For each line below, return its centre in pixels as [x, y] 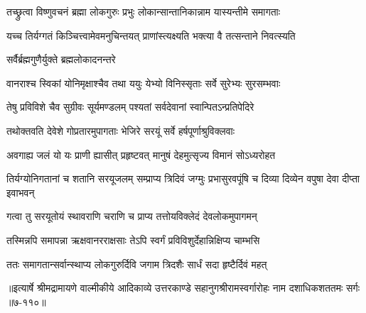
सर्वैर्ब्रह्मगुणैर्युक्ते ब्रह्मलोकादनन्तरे [61, 59]
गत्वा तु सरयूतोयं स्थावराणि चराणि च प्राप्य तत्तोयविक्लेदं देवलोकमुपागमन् [132, 216]
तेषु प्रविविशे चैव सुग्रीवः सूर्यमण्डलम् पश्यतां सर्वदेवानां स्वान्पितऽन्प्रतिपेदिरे [130, 107]
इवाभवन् [21, 192]
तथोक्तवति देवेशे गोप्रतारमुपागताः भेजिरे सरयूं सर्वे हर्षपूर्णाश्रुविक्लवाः [121, 130]
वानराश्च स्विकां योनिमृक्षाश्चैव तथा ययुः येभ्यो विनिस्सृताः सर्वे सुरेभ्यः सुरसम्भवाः [144, 83]
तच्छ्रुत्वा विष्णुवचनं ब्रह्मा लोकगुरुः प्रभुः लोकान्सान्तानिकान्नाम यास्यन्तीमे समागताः [144, 11]
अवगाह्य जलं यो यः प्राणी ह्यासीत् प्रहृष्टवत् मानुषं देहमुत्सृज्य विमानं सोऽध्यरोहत [141, 154]
